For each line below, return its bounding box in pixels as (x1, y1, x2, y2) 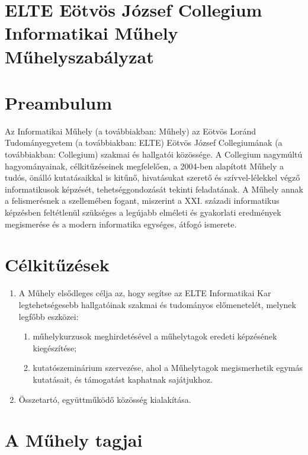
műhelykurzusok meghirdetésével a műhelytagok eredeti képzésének (33, 330, 277, 342)
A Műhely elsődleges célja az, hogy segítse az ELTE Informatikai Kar (18, 287, 271, 299)
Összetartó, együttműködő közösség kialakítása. (18, 393, 191, 405)
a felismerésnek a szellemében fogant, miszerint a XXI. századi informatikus (5, 194, 280, 207)
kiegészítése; (33, 341, 77, 354)
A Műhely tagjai (5, 428, 143, 452)
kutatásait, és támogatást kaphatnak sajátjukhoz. (33, 373, 213, 385)
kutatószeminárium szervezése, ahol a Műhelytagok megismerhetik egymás (33, 361, 303, 374)
